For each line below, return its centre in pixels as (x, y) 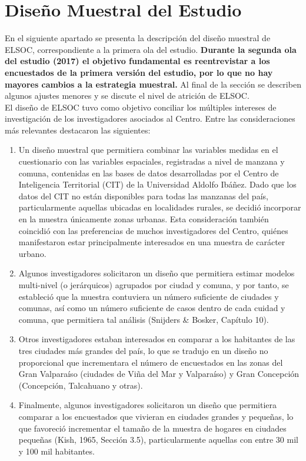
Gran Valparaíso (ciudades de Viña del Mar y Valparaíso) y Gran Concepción (159, 374)
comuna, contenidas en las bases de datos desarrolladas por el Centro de (149, 173)
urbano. (32, 253)
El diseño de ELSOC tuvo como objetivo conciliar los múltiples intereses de (141, 107)
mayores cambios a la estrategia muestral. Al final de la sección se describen (153, 84)
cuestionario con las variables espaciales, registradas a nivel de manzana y (152, 161)
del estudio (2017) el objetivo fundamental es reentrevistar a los (137, 61)
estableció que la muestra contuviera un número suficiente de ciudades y (149, 296)
